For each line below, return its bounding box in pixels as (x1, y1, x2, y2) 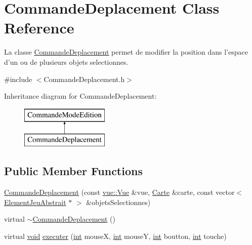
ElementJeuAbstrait (4, 196, 66, 207)
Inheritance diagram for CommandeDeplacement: (4, 91, 157, 101)
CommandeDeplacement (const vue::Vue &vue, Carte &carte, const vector (4, 187, 235, 197)
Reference (4, 17, 74, 38)
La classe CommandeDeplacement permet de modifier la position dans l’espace (4, 47, 248, 57)
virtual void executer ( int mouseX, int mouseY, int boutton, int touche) (4, 230, 227, 241)
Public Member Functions (4, 163, 143, 179)
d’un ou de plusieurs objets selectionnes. (4, 56, 129, 67)
